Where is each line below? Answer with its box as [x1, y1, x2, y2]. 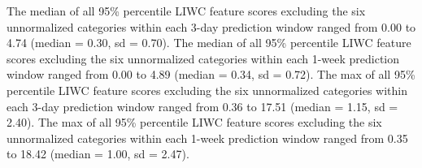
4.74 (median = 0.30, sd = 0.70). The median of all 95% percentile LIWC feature [7, 34, 411, 51]
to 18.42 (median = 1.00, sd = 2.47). [7, 145, 189, 162]
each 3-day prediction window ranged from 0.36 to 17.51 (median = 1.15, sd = [7, 97, 398, 114]
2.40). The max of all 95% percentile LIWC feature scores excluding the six [7, 114, 382, 131]
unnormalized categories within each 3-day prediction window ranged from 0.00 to [7, 18, 416, 35]
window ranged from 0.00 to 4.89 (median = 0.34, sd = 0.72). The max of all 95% [7, 66, 415, 83]
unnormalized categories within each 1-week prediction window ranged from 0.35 [7, 129, 408, 146]
